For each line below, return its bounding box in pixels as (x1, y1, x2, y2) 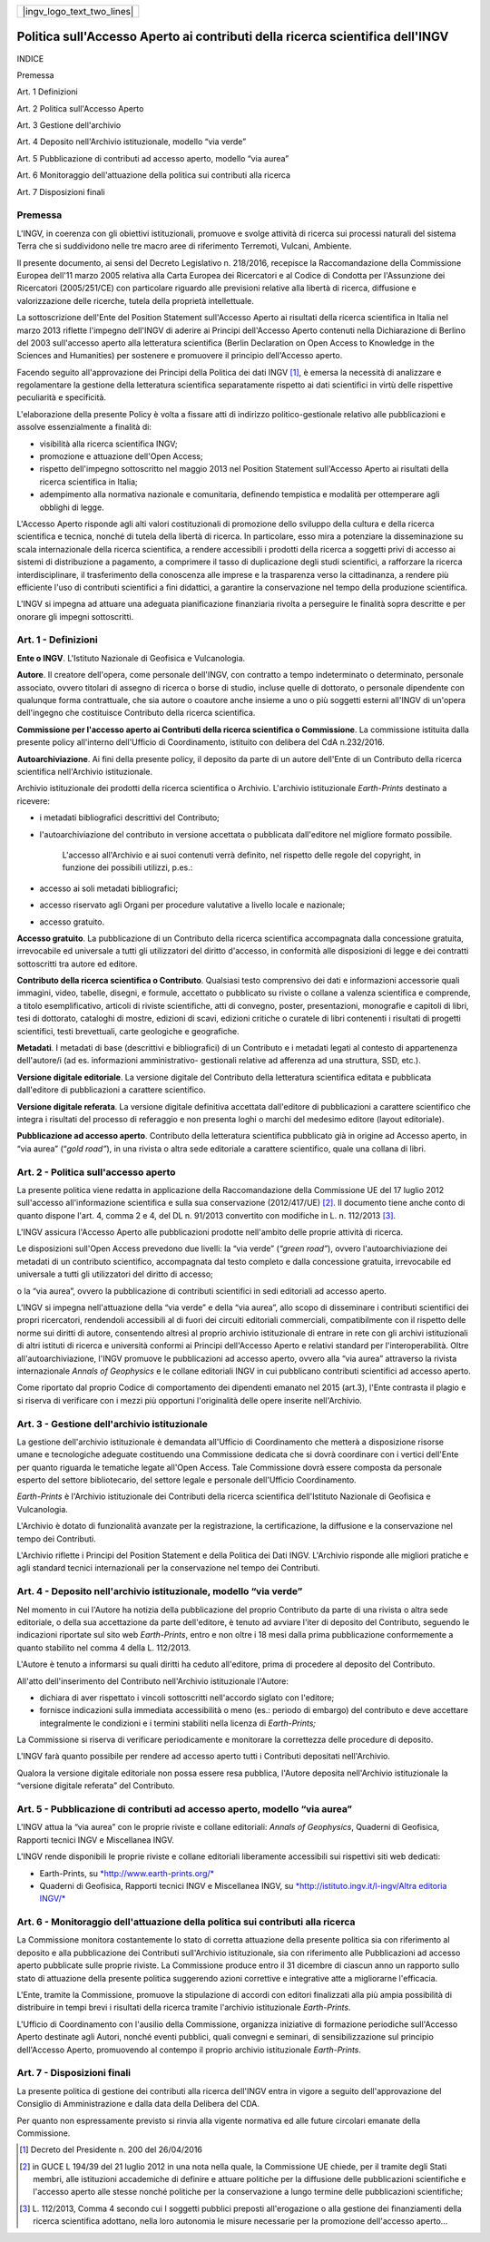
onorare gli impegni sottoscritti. (16, 611, 134, 622)
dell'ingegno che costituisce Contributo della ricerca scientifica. (16, 708, 256, 719)
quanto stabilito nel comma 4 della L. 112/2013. (16, 1642, 191, 1653)
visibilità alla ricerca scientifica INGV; (39, 438, 178, 449)
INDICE (16, 53, 44, 64)
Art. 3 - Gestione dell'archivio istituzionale (16, 1417, 208, 1430)
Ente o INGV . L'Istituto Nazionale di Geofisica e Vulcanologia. (16, 652, 246, 663)
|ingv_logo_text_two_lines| (22, 5, 134, 17)
